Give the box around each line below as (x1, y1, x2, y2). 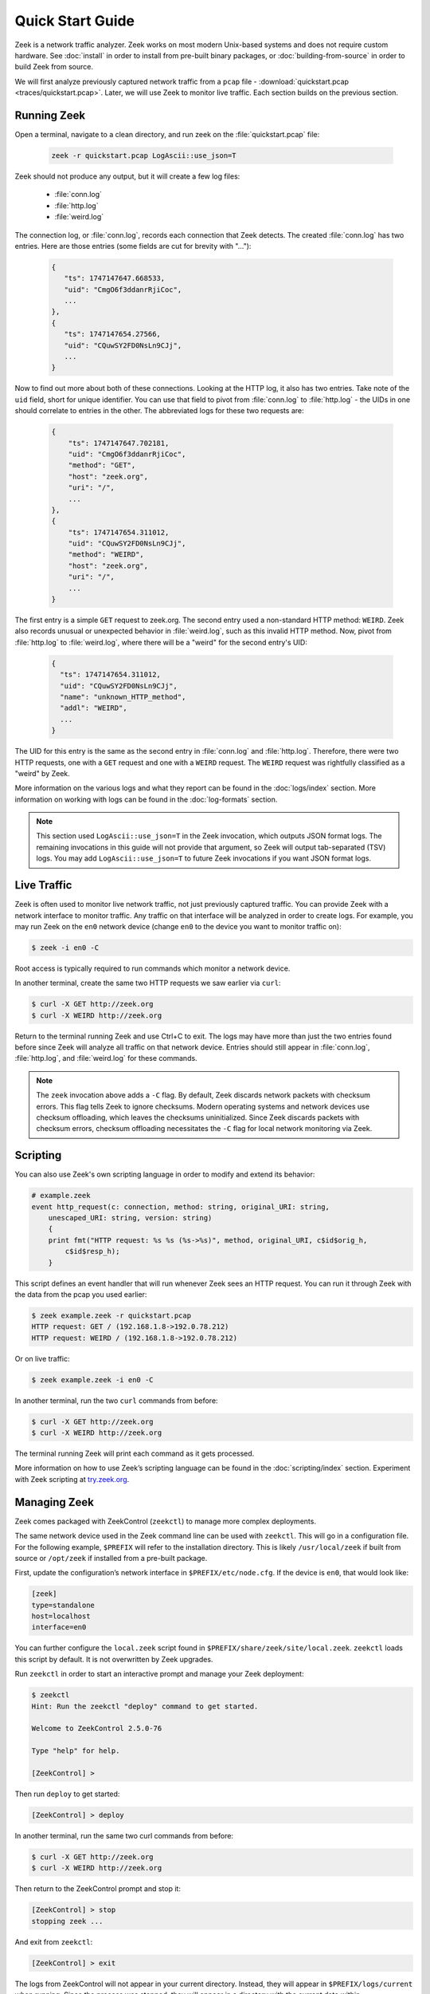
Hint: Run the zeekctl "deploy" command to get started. (31, 1701, 259, 1711)
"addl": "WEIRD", (60, 703, 127, 713)
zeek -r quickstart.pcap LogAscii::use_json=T (51, 152, 236, 160)
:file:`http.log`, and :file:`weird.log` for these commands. (14, 1054, 198, 1063)
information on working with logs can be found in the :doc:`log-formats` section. (14, 794, 278, 804)
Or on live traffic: (14, 1354, 70, 1363)
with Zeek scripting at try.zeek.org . (14, 1474, 130, 1484)
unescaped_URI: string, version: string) (48, 1213, 213, 1223)
